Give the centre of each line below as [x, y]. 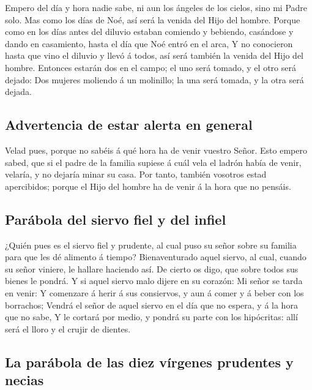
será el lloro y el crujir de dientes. [68, 328]
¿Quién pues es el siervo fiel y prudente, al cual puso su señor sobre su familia [151, 245]
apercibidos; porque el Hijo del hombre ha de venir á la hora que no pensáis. [148, 186]
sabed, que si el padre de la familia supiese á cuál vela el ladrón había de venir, [153, 162]
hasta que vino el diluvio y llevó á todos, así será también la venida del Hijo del [154, 55]
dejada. [18, 92]
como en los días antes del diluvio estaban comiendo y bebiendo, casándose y [149, 32]
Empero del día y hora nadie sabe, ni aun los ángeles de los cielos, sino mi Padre [156, 7]
